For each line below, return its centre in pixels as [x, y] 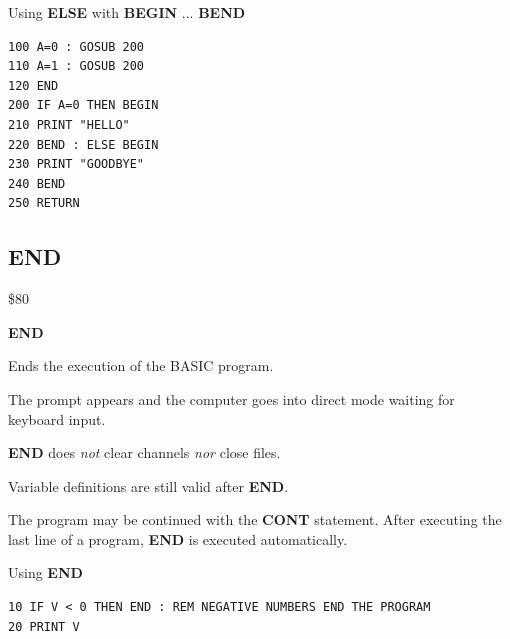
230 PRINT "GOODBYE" [76, 164]
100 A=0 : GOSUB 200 [76, 46]
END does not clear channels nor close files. [144, 452]
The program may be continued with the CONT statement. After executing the [255, 519]
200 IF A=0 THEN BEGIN [83, 105]
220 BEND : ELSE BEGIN [83, 144]
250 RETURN [44, 203]
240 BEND [37, 183]
